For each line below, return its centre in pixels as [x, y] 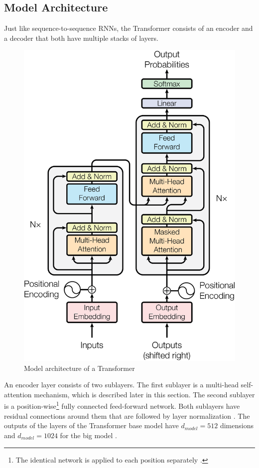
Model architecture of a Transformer [79, 368]
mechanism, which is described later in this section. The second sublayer [144, 394]
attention [18, 394]
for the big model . [88, 435]
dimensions [237, 425]
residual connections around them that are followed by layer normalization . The [127, 415]
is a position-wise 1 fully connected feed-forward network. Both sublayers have [122, 405]
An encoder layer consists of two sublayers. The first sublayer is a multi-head [121, 385]
